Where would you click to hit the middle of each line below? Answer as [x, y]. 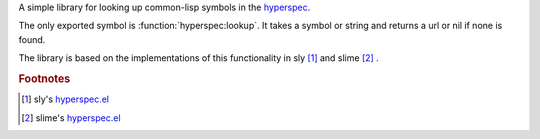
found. [32, 39]
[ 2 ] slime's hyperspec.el [71, 117]
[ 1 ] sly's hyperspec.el [65, 99]
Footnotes [44, 78]
